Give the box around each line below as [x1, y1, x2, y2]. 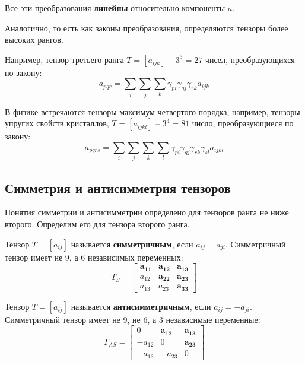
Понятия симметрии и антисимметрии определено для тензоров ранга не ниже [5, 206, 289, 218]
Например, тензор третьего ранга [5, 53, 124, 65]
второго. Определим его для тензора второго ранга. [5, 218, 190, 230]
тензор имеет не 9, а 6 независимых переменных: [5, 250, 183, 263]
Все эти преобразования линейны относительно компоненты [5, 2, 225, 14]
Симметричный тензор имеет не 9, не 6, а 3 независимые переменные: [5, 313, 260, 325]
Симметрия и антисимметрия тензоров [5, 178, 231, 196]
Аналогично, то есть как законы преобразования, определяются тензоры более [5, 21, 288, 34]
